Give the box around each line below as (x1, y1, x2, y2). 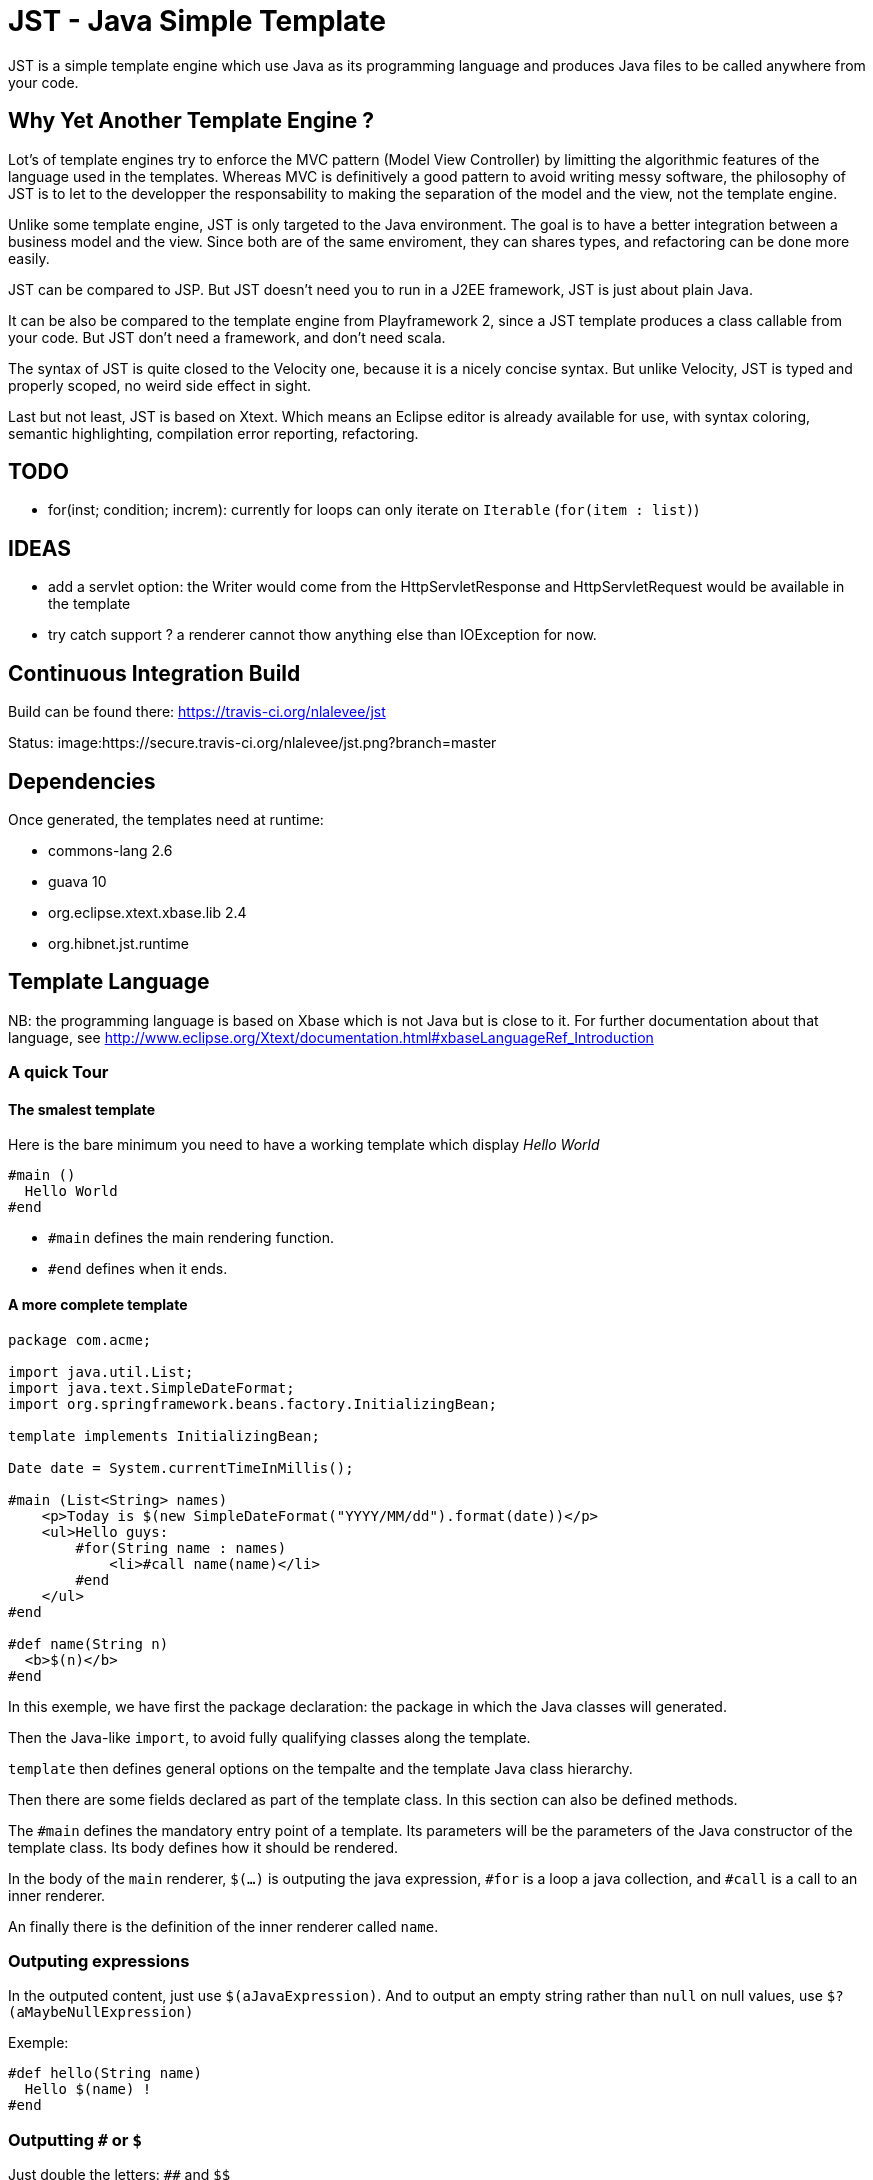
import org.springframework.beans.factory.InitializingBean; (8, 1395, 497, 1412)
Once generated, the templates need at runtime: (8, 810, 324, 828)
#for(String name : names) (75, 1539, 287, 1556)
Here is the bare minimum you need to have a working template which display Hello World (8, 1136, 600, 1154)
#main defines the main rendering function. (48, 1229, 335, 1247)
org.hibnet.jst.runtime (48, 934, 189, 952)
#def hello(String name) (8, 2065, 202, 2082)
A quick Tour (8, 1062, 109, 1083)
